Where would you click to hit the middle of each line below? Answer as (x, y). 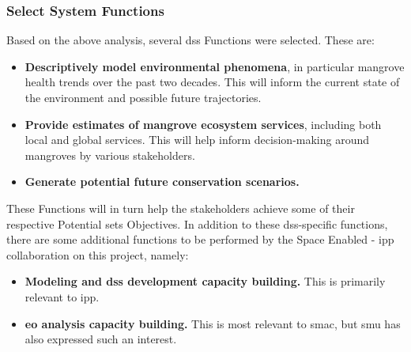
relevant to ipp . (62, 296)
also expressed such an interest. (101, 339)
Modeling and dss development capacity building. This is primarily (205, 281)
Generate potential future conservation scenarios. (162, 182)
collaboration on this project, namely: (98, 254)
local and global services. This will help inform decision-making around (197, 140)
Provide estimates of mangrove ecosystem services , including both (203, 124)
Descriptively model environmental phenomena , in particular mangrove (215, 66)
